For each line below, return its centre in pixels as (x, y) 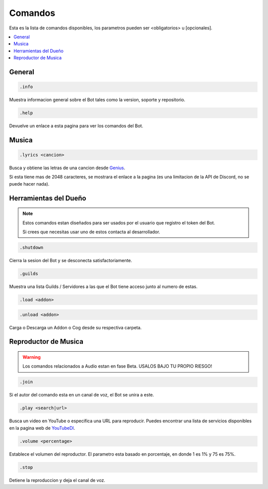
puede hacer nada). (29, 184)
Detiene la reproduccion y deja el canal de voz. (57, 480)
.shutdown (32, 247)
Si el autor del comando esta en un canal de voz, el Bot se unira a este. (82, 395)
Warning (32, 357)
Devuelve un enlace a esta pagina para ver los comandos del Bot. (76, 126)
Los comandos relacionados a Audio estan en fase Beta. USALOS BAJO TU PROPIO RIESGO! (117, 366)
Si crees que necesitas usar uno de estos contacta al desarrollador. (91, 232)
